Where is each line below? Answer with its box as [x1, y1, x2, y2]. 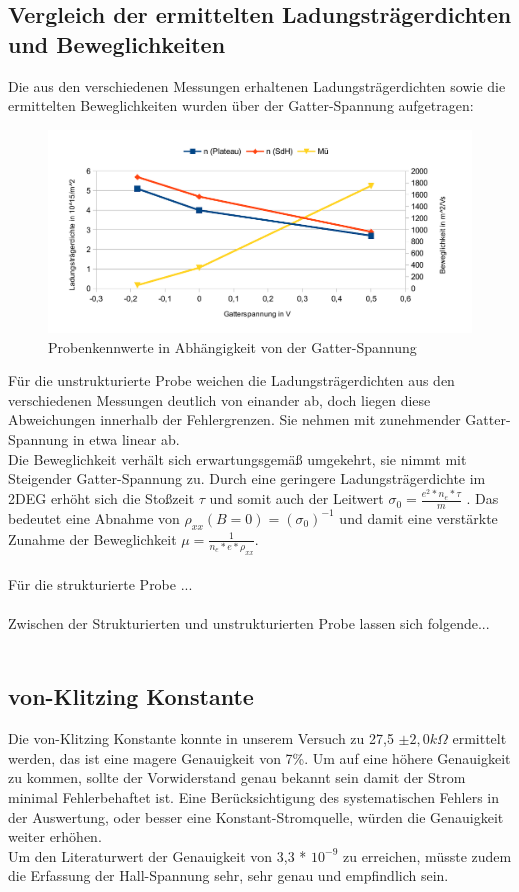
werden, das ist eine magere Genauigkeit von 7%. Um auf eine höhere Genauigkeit [8, 747, 511, 768]
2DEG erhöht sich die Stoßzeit [8, 488, 195, 509]
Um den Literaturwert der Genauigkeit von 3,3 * [8, 845, 307, 866]
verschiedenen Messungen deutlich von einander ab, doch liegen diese [8, 389, 431, 410]
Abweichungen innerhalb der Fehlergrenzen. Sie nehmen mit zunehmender [8, 409, 461, 430]
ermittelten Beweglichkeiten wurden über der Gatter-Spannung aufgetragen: [8, 95, 474, 116]
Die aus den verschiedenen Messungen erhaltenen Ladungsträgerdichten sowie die [8, 75, 506, 96]
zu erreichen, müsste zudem [342, 845, 512, 866]
